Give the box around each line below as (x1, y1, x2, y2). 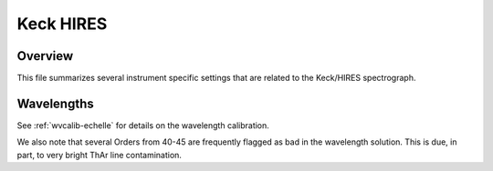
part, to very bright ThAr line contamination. (16, 149, 183, 160)
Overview (16, 48, 74, 64)
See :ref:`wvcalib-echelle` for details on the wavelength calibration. (16, 119, 269, 131)
